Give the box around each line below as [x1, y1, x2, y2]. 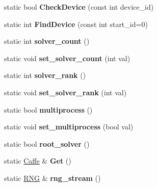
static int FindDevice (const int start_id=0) [4, 18, 148, 29]
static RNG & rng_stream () [4, 172, 101, 183]
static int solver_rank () [4, 70, 86, 81]
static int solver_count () [4, 36, 90, 46]
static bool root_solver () [4, 138, 90, 149]
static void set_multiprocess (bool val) [4, 121, 134, 132]
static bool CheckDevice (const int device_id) [4, 2, 154, 12]
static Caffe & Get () [4, 155, 71, 166]
